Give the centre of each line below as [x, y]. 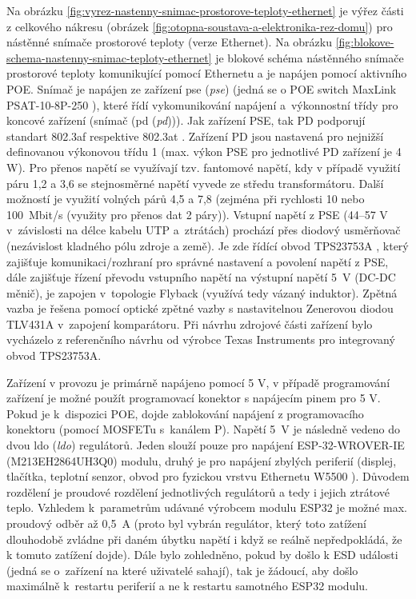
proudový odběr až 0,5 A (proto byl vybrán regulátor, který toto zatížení [186, 523]
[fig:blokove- [365, 42]
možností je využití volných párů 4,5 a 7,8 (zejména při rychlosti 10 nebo [186, 199]
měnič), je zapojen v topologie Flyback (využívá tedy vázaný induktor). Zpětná [202, 292]
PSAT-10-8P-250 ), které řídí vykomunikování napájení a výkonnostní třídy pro [202, 104]
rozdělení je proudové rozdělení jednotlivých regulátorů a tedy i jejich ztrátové [198, 491]
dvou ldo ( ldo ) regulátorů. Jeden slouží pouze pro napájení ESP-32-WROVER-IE [206, 445]
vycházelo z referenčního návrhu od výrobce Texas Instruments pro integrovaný [201, 339]
